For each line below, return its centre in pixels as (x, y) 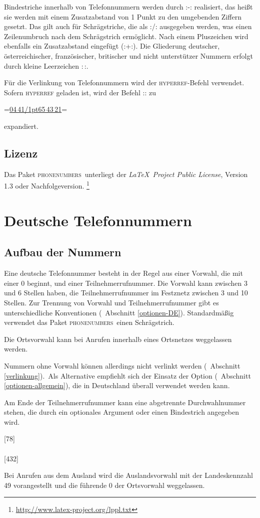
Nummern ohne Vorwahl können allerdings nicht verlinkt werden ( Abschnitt (122, 365)
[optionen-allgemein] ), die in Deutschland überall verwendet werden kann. (117, 385)
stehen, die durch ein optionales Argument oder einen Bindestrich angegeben (121, 412)
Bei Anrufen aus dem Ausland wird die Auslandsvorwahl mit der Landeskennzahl (128, 475)
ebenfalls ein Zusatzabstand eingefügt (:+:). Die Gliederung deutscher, (112, 46)
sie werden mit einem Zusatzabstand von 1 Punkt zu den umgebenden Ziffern (123, 16)
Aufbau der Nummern (63, 252)
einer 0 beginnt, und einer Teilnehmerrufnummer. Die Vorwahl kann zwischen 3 (126, 283)
